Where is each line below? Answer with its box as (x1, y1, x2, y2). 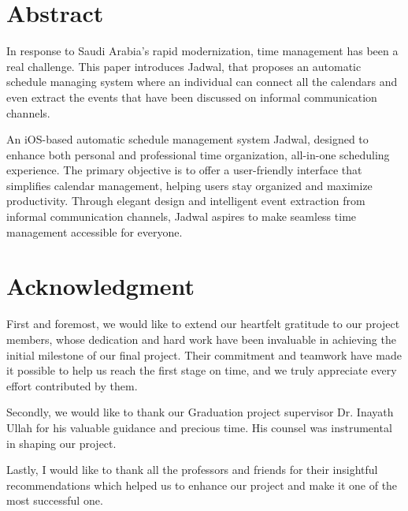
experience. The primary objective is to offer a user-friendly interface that (6, 162, 362, 178)
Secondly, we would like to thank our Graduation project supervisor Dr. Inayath (6, 404, 394, 420)
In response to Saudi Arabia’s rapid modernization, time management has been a (6, 43, 399, 59)
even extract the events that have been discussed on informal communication (6, 88, 377, 105)
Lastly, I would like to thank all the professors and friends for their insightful (6, 461, 378, 478)
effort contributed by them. (6, 377, 138, 394)
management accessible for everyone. (6, 223, 183, 240)
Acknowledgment (6, 270, 195, 302)
